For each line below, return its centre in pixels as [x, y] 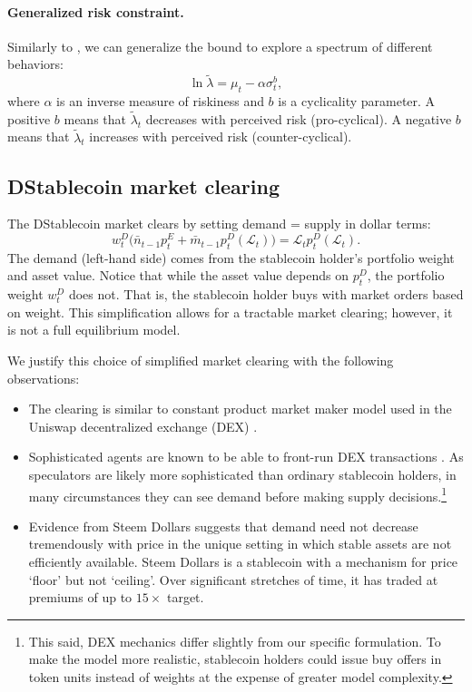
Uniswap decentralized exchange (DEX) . [143, 426]
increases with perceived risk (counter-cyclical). [221, 136]
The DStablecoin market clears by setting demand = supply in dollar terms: [219, 224]
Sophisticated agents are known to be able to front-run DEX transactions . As [246, 457]
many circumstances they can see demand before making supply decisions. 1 [237, 494]
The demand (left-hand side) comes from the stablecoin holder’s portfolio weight [231, 257]
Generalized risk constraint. [96, 11]
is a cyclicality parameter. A [357, 101]
